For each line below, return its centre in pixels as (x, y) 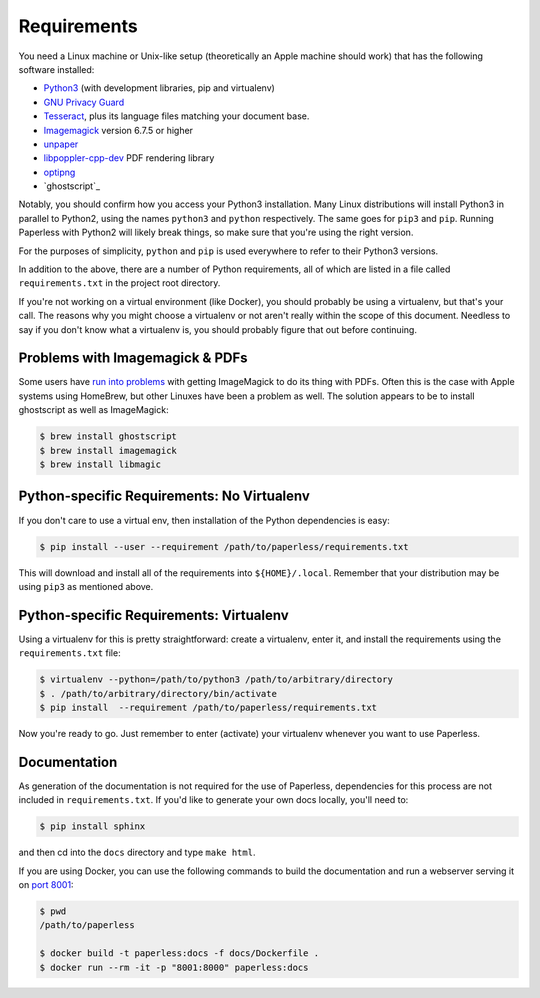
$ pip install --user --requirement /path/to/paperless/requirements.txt (224, 546)
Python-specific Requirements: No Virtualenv (164, 496)
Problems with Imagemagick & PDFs (133, 358)
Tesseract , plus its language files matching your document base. (176, 116)
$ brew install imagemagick (108, 450)
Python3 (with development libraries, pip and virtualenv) (159, 88)
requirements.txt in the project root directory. (119, 283)
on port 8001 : (46, 884)
